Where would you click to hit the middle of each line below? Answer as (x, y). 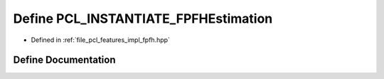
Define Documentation (64, 60)
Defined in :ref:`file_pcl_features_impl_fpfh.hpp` (101, 40)
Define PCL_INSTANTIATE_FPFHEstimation (143, 19)
